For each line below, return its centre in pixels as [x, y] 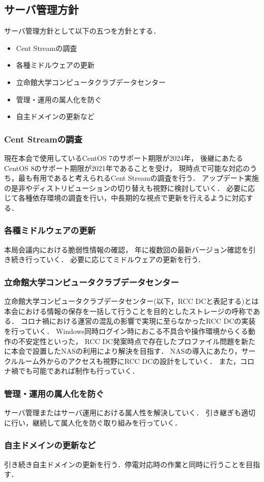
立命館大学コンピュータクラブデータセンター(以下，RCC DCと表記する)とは [131, 301]
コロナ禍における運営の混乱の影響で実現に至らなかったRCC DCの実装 [138, 321]
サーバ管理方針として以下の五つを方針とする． [82, 31]
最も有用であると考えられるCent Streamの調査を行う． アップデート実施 [138, 178]
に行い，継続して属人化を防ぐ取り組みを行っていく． [93, 422]
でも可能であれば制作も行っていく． [79, 371]
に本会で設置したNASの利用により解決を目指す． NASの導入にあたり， [123, 351]
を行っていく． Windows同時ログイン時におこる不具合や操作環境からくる [126, 331]
